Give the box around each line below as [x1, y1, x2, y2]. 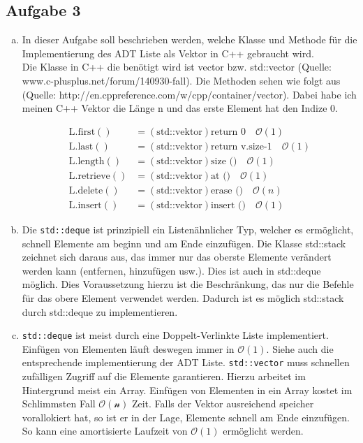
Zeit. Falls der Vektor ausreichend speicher [131, 396, 314, 411]
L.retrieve [68, 170, 110, 181]
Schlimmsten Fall [22, 396, 96, 411]
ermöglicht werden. [223, 423, 304, 438]
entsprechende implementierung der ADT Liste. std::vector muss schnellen [22, 355, 350, 370]
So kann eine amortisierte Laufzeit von [22, 423, 188, 438]
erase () [211, 185, 244, 196]
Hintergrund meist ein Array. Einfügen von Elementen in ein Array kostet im [22, 382, 353, 397]
